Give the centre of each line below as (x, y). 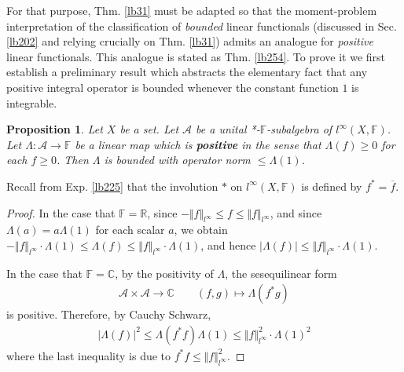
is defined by (332, 186)
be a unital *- (228, 129)
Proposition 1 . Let (55, 129)
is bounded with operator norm (177, 160)
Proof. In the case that (61, 212)
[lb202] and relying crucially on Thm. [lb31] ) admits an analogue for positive (190, 41)
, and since (296, 212)
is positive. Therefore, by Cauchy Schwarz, (109, 314)
